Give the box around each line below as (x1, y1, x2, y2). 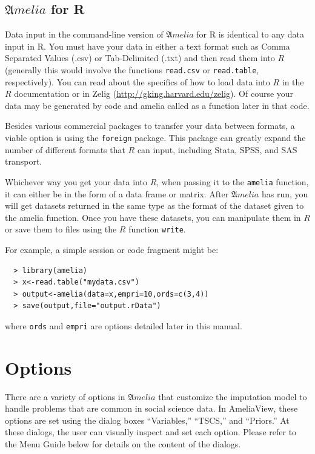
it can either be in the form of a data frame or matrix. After (5, 187, 229, 200)
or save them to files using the (5, 223, 117, 235)
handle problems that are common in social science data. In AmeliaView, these (5, 402, 298, 415)
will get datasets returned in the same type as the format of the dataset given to (5, 199, 304, 212)
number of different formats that (5, 143, 125, 156)
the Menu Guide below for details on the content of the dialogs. (5, 438, 241, 450)
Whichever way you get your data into (5, 175, 147, 188)
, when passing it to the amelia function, (156, 175, 309, 188)
